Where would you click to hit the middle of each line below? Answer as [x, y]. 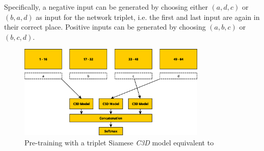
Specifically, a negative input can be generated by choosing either [106, 7]
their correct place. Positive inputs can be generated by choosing [105, 27]
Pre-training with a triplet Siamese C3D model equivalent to [119, 142]
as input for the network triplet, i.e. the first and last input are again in [148, 17]
